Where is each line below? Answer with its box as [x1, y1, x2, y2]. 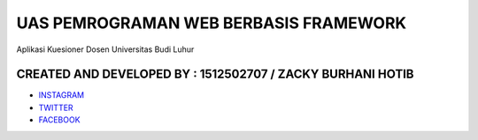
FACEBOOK [38, 114, 81, 125]
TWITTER [38, 102, 74, 113]
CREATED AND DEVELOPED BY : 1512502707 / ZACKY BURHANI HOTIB [16, 67, 414, 82]
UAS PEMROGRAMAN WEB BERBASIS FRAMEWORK [16, 13, 407, 33]
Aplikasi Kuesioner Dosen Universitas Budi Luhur [16, 44, 195, 55]
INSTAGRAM [38, 90, 85, 100]
